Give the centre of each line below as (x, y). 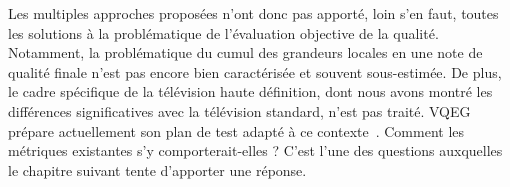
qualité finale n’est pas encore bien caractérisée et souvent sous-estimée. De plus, (255, 71)
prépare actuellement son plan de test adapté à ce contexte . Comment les (236, 130)
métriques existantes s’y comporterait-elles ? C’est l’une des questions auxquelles (255, 150)
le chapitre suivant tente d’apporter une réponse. (157, 169)
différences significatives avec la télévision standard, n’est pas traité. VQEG (239, 110)
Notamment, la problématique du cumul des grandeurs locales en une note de (245, 52)
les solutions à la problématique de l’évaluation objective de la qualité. (223, 32)
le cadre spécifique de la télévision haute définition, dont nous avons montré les (250, 91)
